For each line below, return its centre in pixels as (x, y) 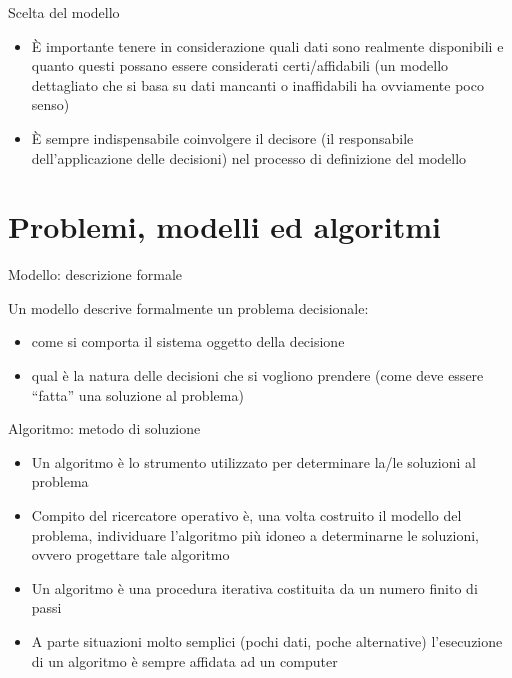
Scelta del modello (64, 12)
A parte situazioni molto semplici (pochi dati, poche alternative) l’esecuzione (267, 641)
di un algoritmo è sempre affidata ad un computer (184, 660)
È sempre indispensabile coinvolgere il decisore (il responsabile (222, 137)
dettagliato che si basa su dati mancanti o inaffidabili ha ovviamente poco (257, 84)
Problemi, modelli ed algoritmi (224, 226)
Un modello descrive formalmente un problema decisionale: (188, 307)
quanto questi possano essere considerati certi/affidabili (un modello (240, 65)
